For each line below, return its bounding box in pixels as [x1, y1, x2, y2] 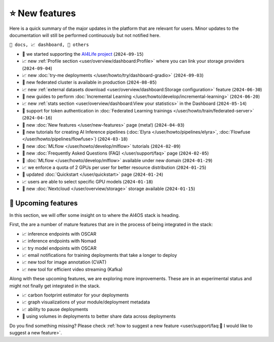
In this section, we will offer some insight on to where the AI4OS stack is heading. [9, 212, 180, 218]
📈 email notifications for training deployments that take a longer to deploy [22, 252, 177, 258]
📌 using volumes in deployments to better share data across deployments [22, 313, 176, 319]
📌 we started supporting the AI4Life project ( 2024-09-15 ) [22, 51, 144, 57]
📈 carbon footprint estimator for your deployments [22, 292, 129, 298]
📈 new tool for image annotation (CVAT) [22, 259, 107, 265]
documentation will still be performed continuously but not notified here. [9, 32, 161, 38]
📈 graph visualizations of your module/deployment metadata [22, 299, 150, 305]
